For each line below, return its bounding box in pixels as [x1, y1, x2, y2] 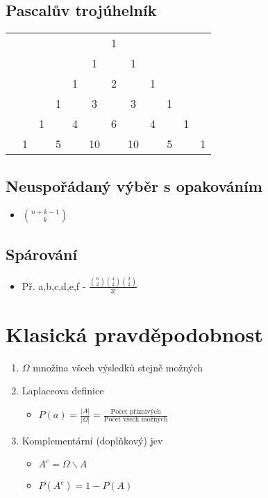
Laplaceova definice [22, 383, 104, 398]
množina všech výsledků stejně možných [33, 360, 203, 374]
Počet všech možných [103, 416, 168, 424]
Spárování [6, 243, 78, 264]
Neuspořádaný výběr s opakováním [6, 175, 262, 196]
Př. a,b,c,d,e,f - [22, 278, 86, 293]
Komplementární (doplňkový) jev [22, 433, 163, 447]
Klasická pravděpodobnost [6, 319, 263, 348]
